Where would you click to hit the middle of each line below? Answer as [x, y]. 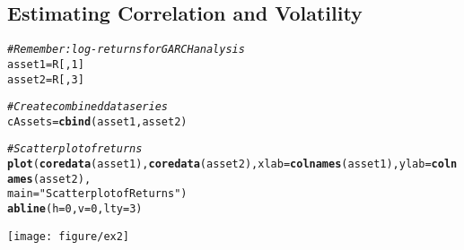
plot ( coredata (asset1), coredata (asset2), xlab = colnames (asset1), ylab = [219, 164]
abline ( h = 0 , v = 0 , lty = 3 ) [75, 209]
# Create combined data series [88, 107]
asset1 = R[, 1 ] [46, 64]
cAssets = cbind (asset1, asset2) [97, 121]
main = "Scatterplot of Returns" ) [97, 194]
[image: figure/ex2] [69, 236]
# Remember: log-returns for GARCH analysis [126, 50]
